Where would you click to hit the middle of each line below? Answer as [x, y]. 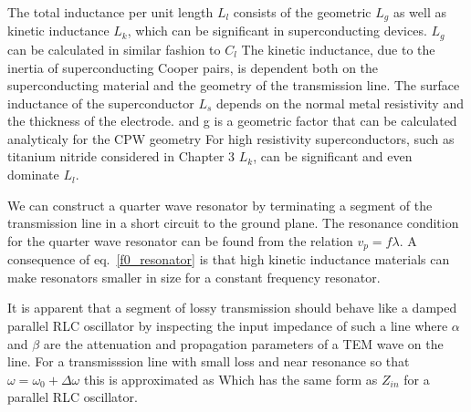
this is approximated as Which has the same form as [230, 379]
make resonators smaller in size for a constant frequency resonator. [194, 277]
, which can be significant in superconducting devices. [277, 31]
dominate [33, 175]
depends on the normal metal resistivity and [340, 103]
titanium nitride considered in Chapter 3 [121, 156]
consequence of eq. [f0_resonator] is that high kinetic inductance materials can [229, 259]
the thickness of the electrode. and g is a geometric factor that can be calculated [232, 121]
